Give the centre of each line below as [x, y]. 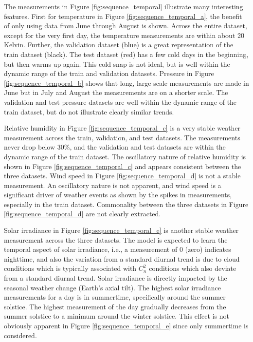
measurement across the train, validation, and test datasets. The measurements [122, 137]
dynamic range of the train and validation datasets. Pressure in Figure [109, 73]
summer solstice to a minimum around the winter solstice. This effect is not [117, 316]
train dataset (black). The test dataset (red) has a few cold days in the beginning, [126, 54]
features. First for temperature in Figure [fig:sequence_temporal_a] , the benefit [123, 16]
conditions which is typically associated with [70, 268]
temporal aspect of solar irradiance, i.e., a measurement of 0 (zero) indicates [117, 249]
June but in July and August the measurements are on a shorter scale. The [116, 92]
